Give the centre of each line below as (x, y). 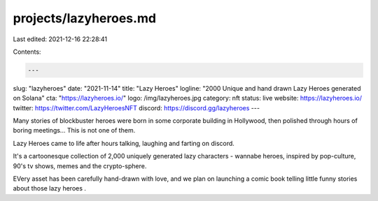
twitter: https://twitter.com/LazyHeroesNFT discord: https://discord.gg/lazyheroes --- (136, 107)
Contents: (27, 52)
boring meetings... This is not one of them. (74, 131)
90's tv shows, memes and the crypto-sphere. (80, 166)
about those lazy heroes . (50, 188)
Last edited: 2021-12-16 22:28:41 (60, 39)
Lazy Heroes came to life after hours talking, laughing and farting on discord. (124, 143)
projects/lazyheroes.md (85, 18)
